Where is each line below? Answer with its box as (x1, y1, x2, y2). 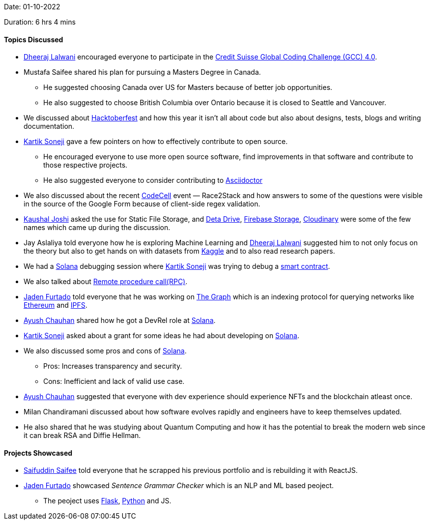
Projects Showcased (4, 448, 73, 457)
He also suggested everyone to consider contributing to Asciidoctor (43, 176, 262, 185)
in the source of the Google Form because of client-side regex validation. (24, 200, 260, 208)
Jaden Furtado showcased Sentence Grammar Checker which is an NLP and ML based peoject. (24, 481, 334, 490)
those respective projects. (43, 161, 128, 170)
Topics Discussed (4, 35, 63, 44)
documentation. (24, 122, 75, 131)
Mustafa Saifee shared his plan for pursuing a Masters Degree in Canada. (24, 68, 261, 77)
